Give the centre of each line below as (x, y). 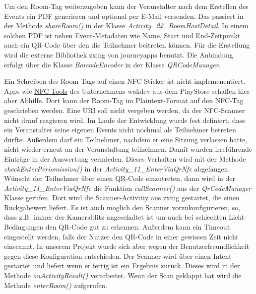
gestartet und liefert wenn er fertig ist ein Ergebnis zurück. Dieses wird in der (122, 265)
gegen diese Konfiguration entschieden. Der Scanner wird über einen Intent (118, 256)
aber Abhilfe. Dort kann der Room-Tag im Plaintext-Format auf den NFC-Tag (124, 100)
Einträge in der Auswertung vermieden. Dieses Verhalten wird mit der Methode (125, 158)
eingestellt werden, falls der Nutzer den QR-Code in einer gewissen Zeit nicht (121, 236)
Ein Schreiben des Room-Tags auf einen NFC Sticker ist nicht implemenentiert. (125, 81)
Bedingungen (24, 227)
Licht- (237, 217)
